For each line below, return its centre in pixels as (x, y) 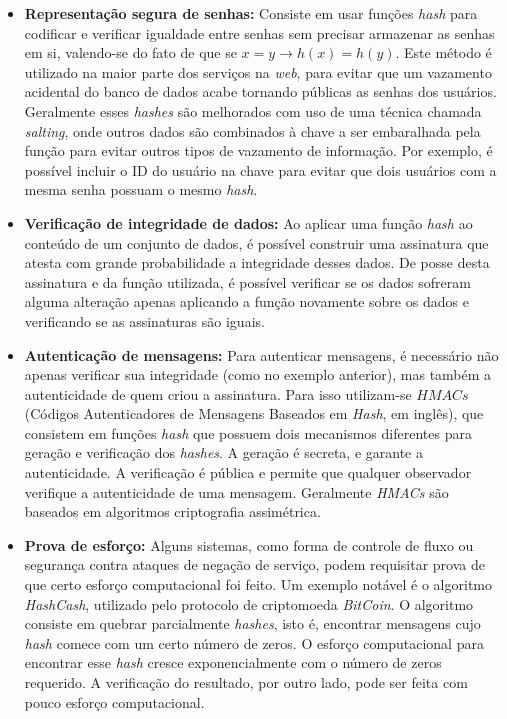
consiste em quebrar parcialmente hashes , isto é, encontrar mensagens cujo (252, 623)
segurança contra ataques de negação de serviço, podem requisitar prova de (254, 564)
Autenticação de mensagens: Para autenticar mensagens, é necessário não (261, 354)
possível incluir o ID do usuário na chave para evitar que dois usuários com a (260, 169)
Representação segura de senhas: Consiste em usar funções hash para (251, 13)
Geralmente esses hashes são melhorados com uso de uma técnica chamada (253, 110)
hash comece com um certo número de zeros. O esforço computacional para (254, 642)
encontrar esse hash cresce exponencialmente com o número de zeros (233, 662)
